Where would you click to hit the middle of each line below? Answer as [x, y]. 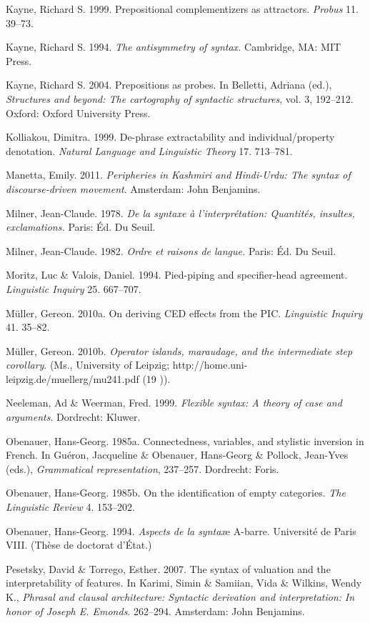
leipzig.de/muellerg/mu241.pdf [72, 378]
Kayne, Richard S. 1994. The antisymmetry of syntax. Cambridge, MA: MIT [174, 47]
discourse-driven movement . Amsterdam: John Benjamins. [133, 188]
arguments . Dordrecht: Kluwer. [73, 417]
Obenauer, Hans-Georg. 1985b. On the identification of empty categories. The [176, 493]
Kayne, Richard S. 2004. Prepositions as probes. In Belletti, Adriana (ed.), [169, 85]
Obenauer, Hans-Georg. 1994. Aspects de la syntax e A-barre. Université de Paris [181, 530]
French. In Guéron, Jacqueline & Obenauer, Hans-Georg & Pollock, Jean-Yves [177, 455]
